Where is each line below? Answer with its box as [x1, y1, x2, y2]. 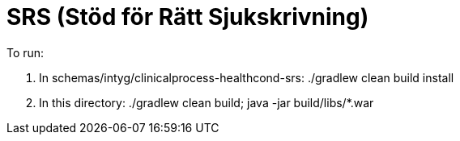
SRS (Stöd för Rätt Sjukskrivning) [6, 3, 369, 31]
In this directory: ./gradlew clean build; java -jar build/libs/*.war [39, 95, 374, 110]
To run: [6, 45, 45, 60]
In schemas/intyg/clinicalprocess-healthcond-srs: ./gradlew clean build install [39, 70, 454, 85]
